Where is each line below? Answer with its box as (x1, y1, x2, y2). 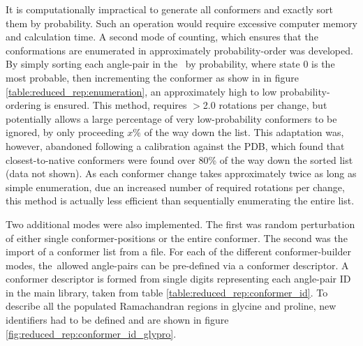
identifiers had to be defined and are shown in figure (6, 313, 229, 327)
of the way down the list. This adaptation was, (144, 125, 344, 140)
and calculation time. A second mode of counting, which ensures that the (6, 29, 318, 44)
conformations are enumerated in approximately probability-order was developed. (6, 43, 353, 57)
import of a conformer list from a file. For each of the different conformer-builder (6, 244, 351, 259)
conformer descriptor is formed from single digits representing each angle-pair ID (6, 271, 351, 286)
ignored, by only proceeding (6, 125, 124, 140)
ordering (6, 98, 41, 112)
